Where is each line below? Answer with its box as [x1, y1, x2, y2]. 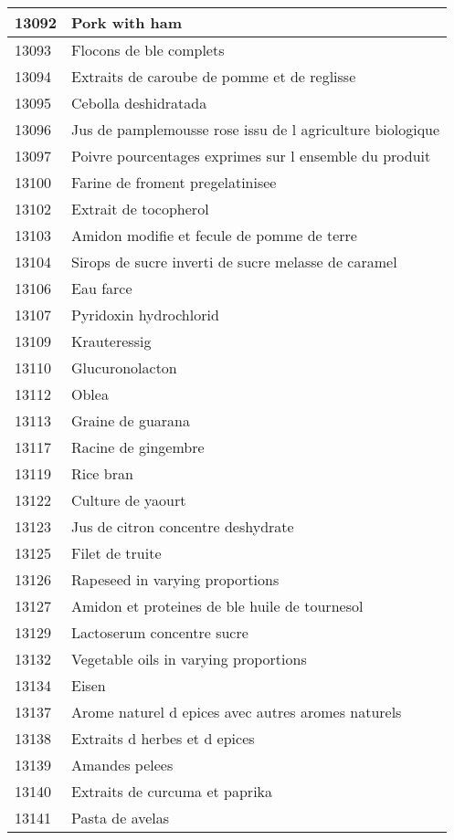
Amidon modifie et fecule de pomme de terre [71, 225, 357, 246]
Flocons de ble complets [71, 39, 225, 60]
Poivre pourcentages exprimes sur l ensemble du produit [71, 145, 431, 166]
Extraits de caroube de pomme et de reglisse [71, 66, 356, 87]
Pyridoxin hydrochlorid [71, 304, 219, 325]
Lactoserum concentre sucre [71, 622, 248, 643]
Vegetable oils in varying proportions [71, 648, 307, 669]
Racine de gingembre [71, 436, 205, 457]
